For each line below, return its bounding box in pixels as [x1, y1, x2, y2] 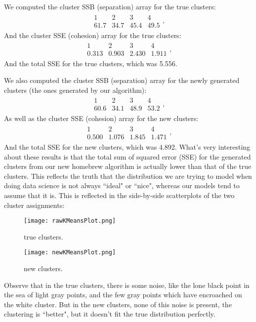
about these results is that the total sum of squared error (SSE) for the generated [4, 151, 251, 161]
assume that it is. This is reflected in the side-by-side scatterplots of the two [4, 190, 235, 200]
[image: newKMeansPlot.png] [24, 249, 116, 256]
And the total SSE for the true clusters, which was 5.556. [4, 58, 177, 69]
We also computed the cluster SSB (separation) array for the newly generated [4, 75, 240, 85]
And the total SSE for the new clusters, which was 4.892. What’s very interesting [4, 141, 251, 152]
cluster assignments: [4, 200, 65, 210]
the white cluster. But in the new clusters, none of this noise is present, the [4, 299, 232, 309]
